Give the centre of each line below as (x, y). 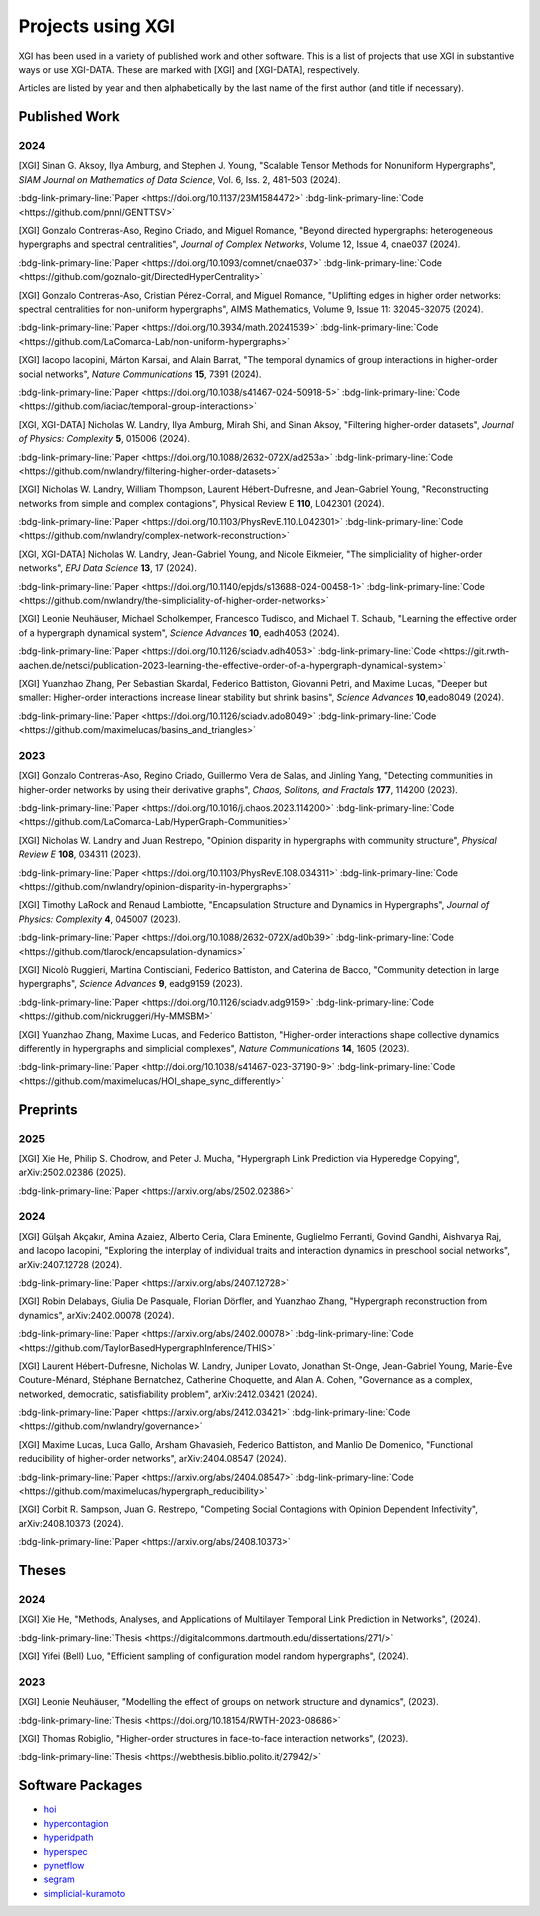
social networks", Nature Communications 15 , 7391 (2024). (140, 374)
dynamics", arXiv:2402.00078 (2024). (96, 1315)
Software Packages (80, 1785)
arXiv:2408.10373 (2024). (71, 1523)
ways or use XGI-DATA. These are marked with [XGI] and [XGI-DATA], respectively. (189, 69)
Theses (42, 1570)
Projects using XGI (96, 26)
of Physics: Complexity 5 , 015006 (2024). (104, 439)
